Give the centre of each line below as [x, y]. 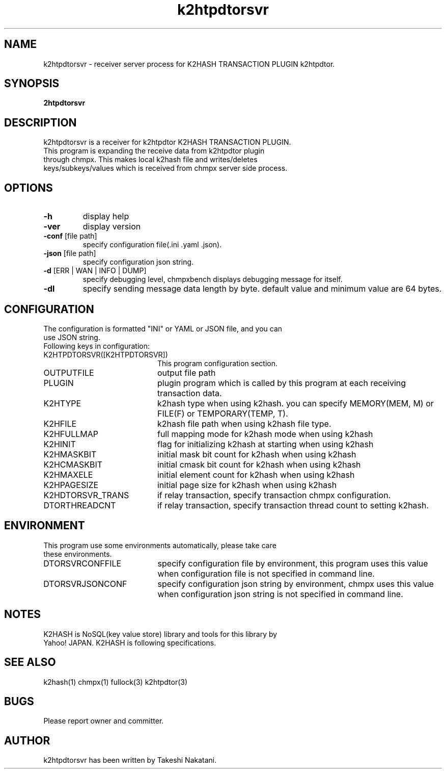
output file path [186, 372]
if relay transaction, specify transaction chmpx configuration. [274, 495]
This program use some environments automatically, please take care [160, 545]
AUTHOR [27, 740]
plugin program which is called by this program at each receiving [282, 383]
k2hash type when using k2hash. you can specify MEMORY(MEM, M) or [295, 403]
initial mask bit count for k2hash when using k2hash [257, 454]
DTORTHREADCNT [80, 505]
